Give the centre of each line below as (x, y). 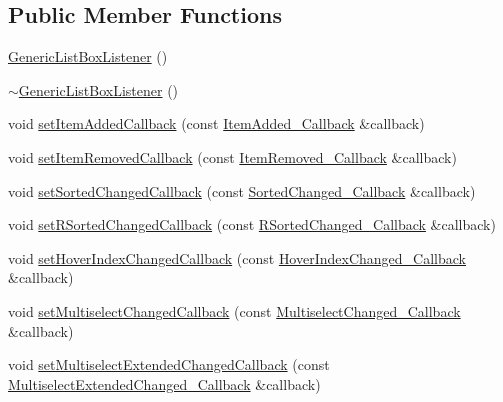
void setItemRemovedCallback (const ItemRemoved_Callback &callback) (232, 156)
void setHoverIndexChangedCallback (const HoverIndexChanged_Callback (237, 257)
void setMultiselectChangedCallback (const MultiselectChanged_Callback (234, 310)
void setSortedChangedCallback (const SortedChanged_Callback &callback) (242, 190)
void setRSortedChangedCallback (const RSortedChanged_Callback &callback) (252, 224)
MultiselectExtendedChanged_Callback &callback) (164, 383)
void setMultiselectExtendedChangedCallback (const (169, 364)
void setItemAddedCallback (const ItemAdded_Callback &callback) (216, 123)
